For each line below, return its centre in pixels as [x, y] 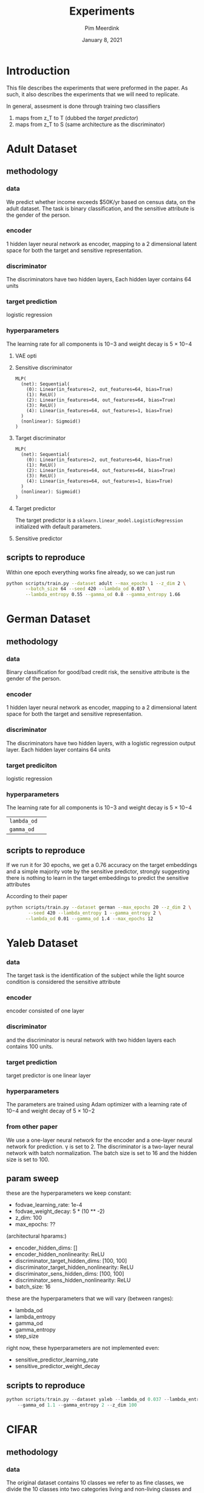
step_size [27, 1336]
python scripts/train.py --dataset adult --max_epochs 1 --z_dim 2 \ [96, 583]
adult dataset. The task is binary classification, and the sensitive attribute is [100, 208]
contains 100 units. [30, 1046]
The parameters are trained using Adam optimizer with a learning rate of [97, 1105]
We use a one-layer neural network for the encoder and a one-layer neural [100, 1140]
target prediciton [32, 765]
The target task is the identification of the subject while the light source [95, 975]
